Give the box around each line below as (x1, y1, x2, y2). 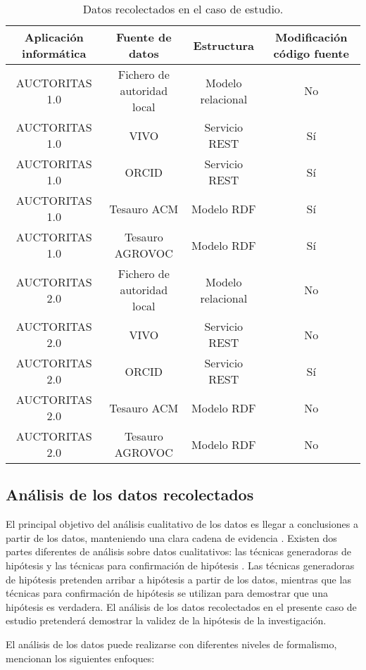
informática (22, 45, 87, 61)
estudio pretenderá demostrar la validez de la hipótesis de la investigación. (6, 613, 327, 628)
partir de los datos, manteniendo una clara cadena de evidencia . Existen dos (6, 530, 337, 545)
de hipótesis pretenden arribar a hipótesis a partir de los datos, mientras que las (6, 571, 351, 586)
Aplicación (24, 29, 84, 45)
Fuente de (115, 29, 172, 45)
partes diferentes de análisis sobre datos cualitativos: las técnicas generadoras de (6, 544, 351, 559)
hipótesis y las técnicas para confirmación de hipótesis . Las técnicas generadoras (6, 557, 355, 572)
